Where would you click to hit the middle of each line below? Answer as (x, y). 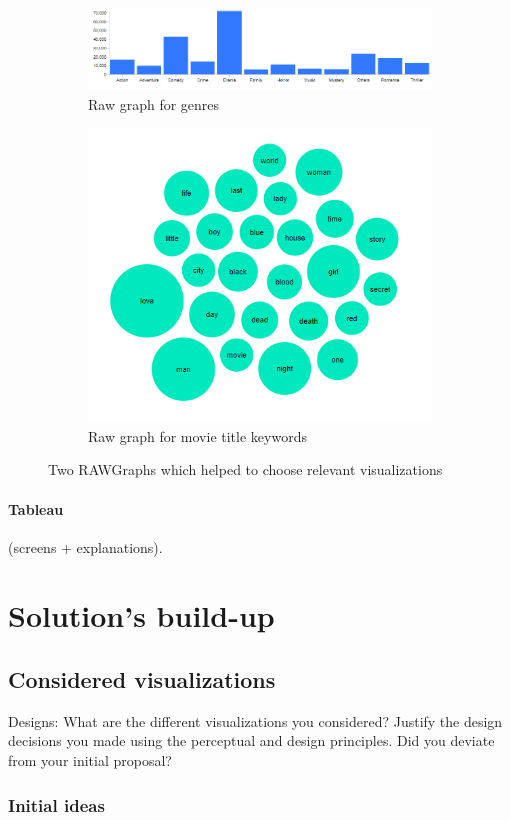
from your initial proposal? (90, 760)
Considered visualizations (142, 679)
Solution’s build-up (141, 615)
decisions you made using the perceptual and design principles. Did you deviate (251, 740)
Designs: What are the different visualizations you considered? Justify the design (255, 720)
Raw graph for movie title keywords (197, 435)
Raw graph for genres (154, 103)
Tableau (36, 508)
